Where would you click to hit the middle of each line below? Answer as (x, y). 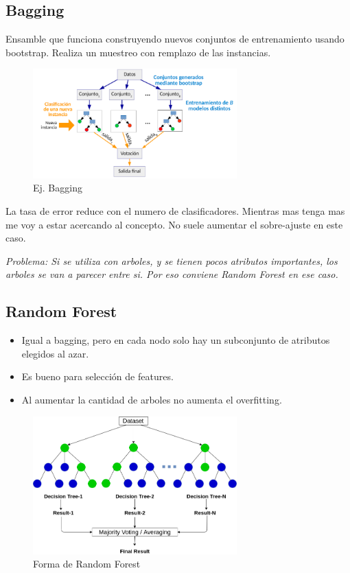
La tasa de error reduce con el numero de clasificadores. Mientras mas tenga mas (175, 211)
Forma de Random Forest (87, 564)
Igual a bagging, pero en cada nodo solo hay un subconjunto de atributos (176, 340)
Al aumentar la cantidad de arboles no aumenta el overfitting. (152, 400)
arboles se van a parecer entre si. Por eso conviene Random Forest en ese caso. (172, 274)
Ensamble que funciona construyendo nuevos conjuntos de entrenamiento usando (175, 39)
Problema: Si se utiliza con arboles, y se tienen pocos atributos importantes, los (172, 260)
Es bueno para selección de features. (97, 376)
